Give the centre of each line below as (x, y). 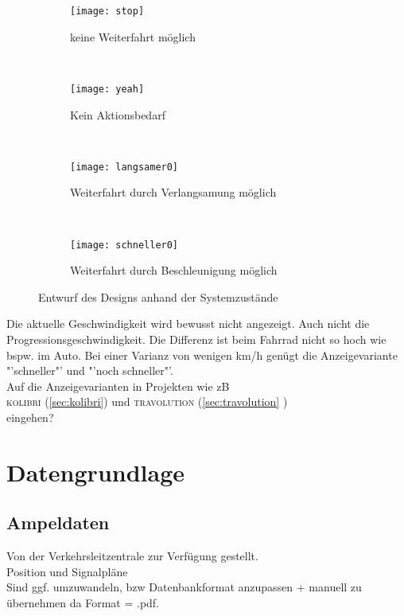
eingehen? (30, 417)
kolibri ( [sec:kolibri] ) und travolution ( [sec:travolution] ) (147, 402)
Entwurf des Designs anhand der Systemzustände (158, 296)
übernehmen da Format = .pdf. (83, 602)
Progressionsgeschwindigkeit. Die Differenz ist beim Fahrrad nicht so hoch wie (196, 339)
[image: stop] (107, 11)
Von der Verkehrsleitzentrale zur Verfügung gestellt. (132, 556)
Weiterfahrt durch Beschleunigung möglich (174, 270)
